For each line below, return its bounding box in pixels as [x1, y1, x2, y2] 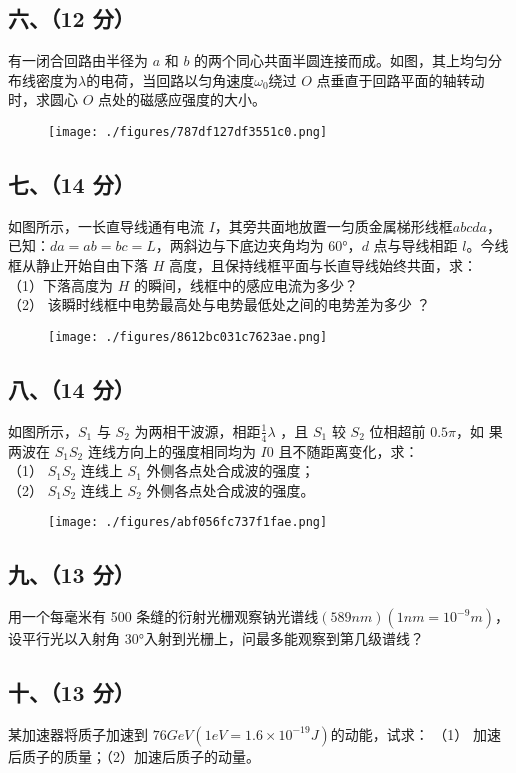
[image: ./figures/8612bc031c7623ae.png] [48, 329, 328, 344]
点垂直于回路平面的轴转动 [316, 69, 485, 90]
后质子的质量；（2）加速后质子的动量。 [8, 745, 260, 766]
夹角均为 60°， [267, 235, 362, 256]
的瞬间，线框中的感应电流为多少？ [133, 274, 358, 295]
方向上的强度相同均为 [115, 440, 256, 461]
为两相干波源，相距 [134, 420, 261, 441]
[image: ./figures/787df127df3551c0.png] [48, 124, 328, 139]
